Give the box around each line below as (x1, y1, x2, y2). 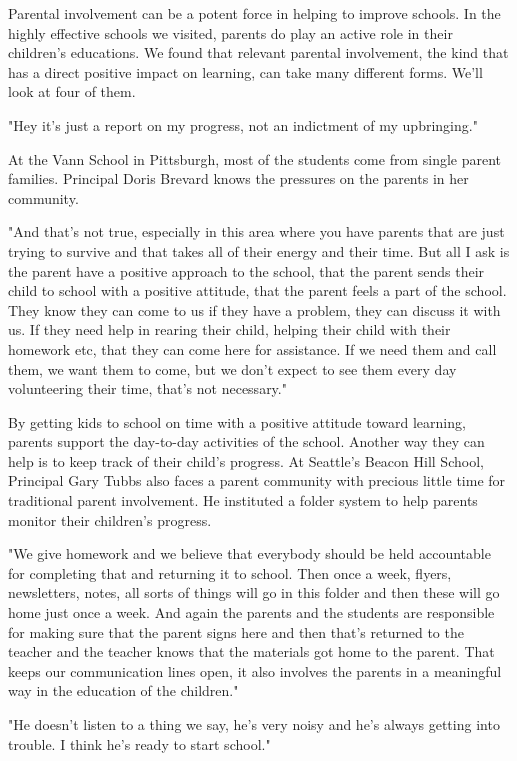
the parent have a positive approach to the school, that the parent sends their (8, 260, 485, 281)
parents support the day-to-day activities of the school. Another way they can (8, 431, 485, 452)
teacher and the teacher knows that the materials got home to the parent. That (8, 641, 495, 662)
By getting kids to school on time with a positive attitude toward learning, (8, 411, 466, 432)
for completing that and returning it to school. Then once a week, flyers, (8, 562, 452, 583)
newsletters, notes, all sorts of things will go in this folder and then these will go (8, 582, 500, 603)
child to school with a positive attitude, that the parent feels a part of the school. (8, 280, 507, 301)
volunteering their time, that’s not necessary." (8, 378, 287, 399)
